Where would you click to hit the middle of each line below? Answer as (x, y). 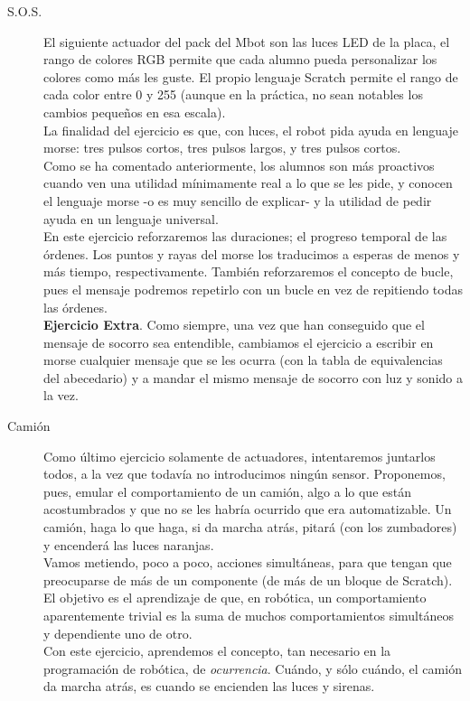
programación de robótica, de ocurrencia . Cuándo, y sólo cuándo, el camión (253, 668)
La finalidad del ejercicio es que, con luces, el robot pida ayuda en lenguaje (251, 130)
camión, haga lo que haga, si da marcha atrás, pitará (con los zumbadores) (250, 527)
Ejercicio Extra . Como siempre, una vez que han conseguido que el (234, 325)
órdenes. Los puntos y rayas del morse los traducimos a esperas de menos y (252, 253)
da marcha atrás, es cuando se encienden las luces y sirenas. (209, 686)
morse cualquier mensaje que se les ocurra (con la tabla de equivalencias (243, 360)
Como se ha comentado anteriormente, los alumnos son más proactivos (239, 165)
